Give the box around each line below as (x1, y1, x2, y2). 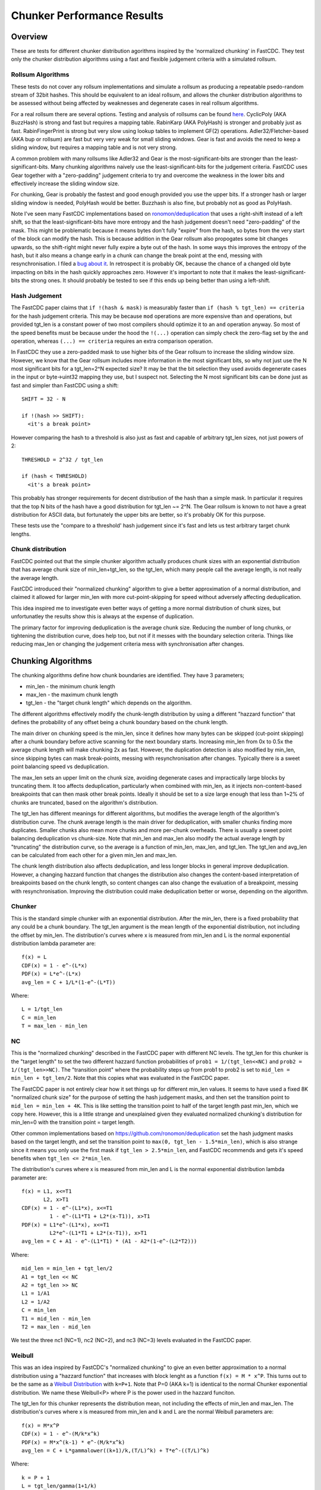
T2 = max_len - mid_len (21, 1323, 91, 1330)
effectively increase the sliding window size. (11, 179, 119, 187)
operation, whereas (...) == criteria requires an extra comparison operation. (11, 337, 213, 344)
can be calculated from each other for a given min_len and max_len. (11, 852, 178, 859)
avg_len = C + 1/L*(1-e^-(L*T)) (21, 979, 116, 986)
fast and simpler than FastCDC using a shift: (11, 381, 119, 389)
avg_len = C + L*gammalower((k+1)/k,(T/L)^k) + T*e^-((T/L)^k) (21, 1447, 210, 1454)
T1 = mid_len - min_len (21, 1315, 91, 1322)
